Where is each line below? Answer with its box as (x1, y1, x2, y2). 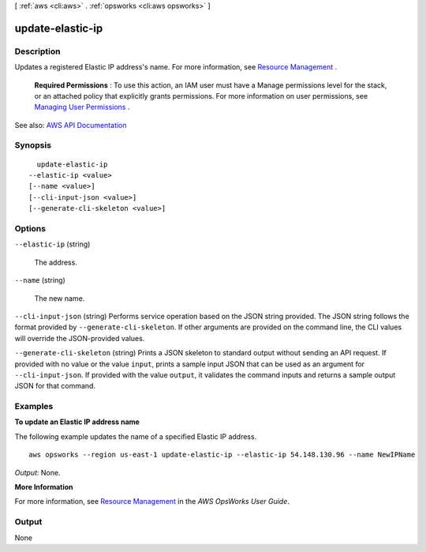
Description (14, 46, 61, 57)
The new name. (34, 293, 85, 303)
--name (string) (14, 276, 66, 285)
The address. (34, 257, 78, 267)
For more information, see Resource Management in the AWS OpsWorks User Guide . (14, 497, 290, 506)
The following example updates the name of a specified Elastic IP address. (14, 431, 257, 441)
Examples (14, 401, 54, 412)
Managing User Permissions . (34, 103, 130, 112)
